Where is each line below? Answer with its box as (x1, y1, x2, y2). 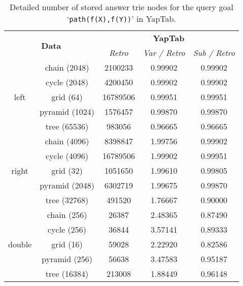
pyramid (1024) (40, 106, 94, 117)
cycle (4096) (46, 150, 89, 162)
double (8, 238, 32, 250)
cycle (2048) (46, 76, 89, 88)
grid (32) (51, 165, 83, 176)
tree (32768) (45, 194, 89, 206)
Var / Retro (143, 47, 185, 58)
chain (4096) (45, 135, 89, 147)
